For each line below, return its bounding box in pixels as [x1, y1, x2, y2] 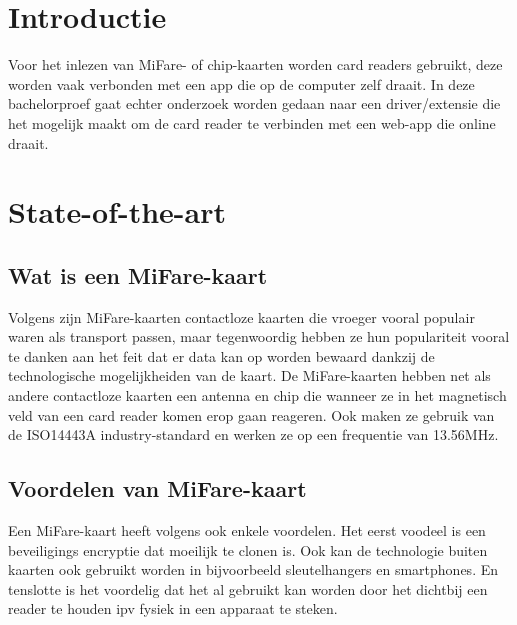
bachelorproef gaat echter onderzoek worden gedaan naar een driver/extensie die [8, 93, 501, 114]
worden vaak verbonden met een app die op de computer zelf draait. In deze [8, 73, 475, 94]
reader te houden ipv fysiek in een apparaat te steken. [8, 598, 338, 619]
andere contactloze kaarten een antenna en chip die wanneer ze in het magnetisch [8, 385, 507, 406]
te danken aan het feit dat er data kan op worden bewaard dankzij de [8, 345, 435, 366]
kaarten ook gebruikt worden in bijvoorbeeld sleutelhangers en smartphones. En [8, 559, 499, 580]
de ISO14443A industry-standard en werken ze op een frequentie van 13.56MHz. [8, 424, 499, 445]
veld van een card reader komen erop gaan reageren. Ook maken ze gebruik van [8, 404, 495, 425]
